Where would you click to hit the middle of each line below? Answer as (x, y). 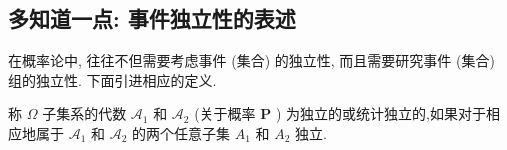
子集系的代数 (84, 113)
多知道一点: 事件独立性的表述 (152, 18)
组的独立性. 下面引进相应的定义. (112, 79)
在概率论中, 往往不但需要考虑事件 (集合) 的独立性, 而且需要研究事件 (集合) (251, 60)
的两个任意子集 (181, 132)
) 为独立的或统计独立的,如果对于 (380, 113)
